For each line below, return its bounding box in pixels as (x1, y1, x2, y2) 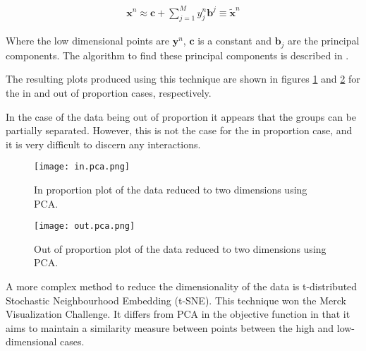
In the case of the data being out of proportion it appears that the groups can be (6, 109, 357, 124)
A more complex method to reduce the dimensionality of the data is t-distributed (6, 279, 358, 294)
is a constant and (197, 33, 272, 48)
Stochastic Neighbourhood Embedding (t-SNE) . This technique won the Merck (6, 292, 346, 307)
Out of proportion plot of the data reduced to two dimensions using (34, 241, 327, 256)
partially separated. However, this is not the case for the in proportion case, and (6, 123, 353, 138)
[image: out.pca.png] (34, 221, 135, 232)
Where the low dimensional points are (6, 33, 170, 48)
